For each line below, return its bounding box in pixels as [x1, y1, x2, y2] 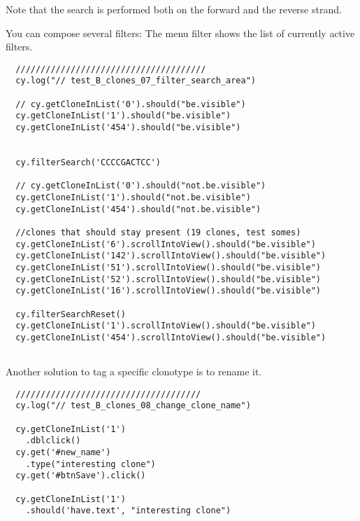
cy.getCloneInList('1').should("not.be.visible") [15, 193, 251, 202]
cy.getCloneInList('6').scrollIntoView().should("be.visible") [15, 239, 316, 249]
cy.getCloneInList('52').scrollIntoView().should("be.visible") [15, 274, 322, 284]
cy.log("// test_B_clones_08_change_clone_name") [15, 401, 251, 411]
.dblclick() [25, 436, 81, 446]
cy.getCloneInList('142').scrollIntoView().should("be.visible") [15, 251, 326, 261]
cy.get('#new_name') [15, 447, 111, 458]
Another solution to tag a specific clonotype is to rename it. [6, 364, 262, 379]
